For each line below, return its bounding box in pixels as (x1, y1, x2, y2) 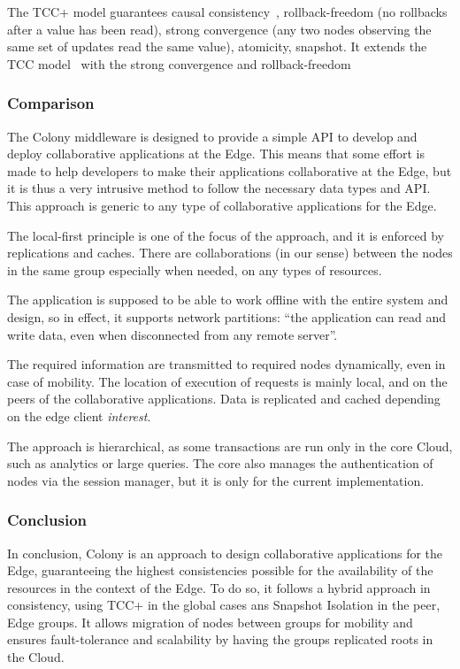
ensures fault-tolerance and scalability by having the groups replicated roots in (7, 630, 433, 649)
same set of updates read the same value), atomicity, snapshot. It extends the (7, 37, 427, 56)
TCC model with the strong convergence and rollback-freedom (7, 54, 351, 73)
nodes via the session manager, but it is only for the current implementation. (7, 471, 425, 489)
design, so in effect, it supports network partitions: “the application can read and (7, 307, 447, 326)
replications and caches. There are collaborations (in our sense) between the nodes (7, 243, 453, 262)
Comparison (7, 92, 95, 114)
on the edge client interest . (7, 406, 151, 425)
